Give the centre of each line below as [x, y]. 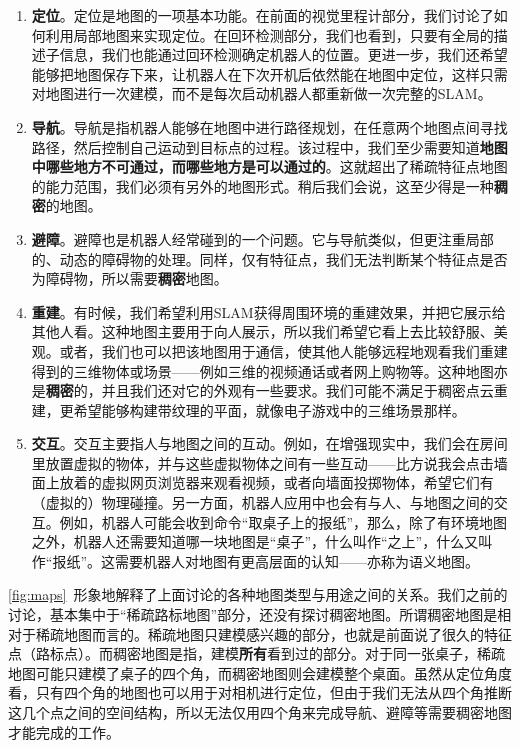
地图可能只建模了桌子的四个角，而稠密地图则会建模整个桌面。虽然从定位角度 [260, 672]
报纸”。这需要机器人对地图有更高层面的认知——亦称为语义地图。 [266, 560]
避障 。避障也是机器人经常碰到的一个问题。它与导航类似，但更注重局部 [262, 238]
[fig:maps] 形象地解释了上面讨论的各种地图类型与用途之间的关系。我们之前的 [258, 594]
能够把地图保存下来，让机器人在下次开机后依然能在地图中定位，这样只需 [269, 73]
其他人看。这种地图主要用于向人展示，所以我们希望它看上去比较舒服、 [262, 331]
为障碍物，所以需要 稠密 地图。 [129, 278]
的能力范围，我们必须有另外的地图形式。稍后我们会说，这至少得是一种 [262, 185]
